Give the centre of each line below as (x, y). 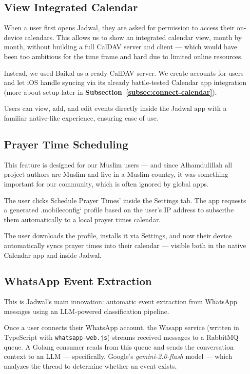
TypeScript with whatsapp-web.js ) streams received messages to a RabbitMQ (121, 337)
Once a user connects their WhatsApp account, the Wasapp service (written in (122, 327)
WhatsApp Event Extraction (78, 281)
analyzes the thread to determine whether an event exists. (90, 365)
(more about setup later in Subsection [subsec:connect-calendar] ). (110, 92)
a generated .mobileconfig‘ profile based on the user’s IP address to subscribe (119, 210)
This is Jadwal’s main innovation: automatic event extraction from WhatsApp (121, 301)
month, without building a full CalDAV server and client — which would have (121, 47)
